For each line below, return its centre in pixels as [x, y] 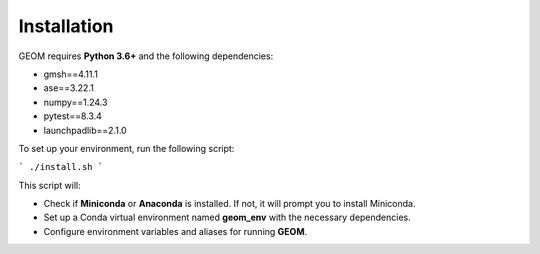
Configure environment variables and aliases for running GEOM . [175, 231]
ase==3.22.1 [68, 88]
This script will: [49, 185]
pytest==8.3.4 [72, 116]
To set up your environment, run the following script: [126, 148]
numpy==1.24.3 [75, 102]
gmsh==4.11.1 [71, 74]
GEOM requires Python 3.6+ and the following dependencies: [146, 56]
